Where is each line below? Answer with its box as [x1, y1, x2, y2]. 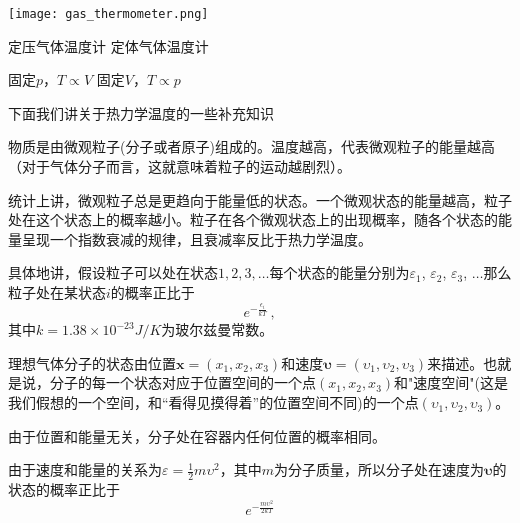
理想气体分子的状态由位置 [8, 352, 176, 373]
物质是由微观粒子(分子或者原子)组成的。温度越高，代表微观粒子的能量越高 [8, 136, 495, 157]
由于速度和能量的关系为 [8, 459, 162, 480]
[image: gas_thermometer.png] [8, 7, 209, 21]
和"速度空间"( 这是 [394, 372, 508, 393]
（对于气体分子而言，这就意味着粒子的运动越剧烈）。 [8, 156, 351, 177]
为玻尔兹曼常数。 [161, 319, 274, 340]
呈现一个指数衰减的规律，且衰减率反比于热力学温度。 [21, 228, 372, 249]
